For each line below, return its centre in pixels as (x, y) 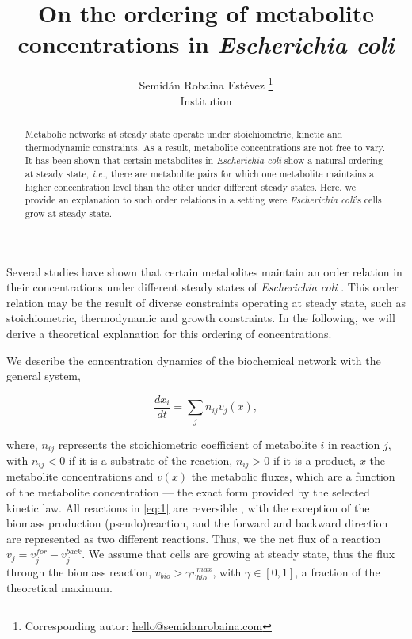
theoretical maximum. (59, 587)
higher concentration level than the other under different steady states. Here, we (191, 186)
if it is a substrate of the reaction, (151, 460)
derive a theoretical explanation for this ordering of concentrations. (169, 333)
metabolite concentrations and (80, 476)
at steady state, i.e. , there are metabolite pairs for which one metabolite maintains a (200, 173)
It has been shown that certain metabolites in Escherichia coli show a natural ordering (204, 160)
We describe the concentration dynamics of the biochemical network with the (194, 360)
